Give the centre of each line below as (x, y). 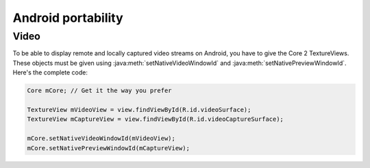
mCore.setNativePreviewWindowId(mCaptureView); (108, 148)
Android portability (68, 18)
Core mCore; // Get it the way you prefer (99, 91)
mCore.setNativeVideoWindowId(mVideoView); (101, 139)
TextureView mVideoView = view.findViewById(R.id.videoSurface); (139, 110)
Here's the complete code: (50, 72)
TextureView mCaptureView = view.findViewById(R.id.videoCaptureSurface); (156, 119)
